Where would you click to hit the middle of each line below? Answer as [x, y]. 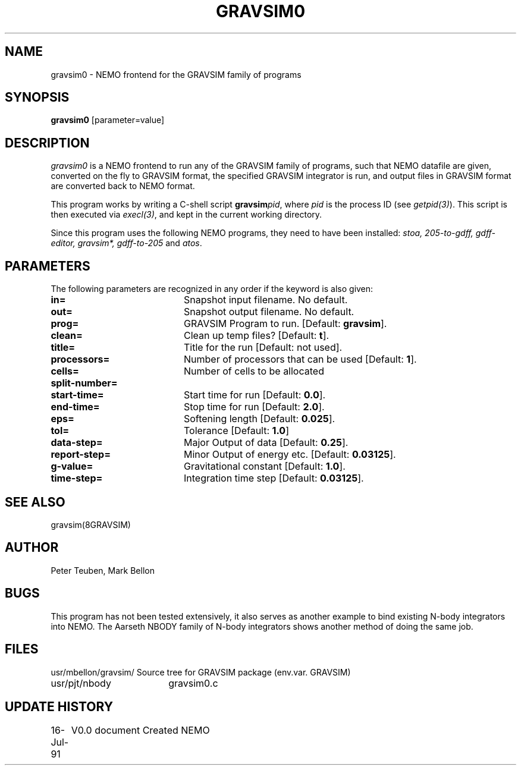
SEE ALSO [35, 502]
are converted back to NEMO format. [123, 186]
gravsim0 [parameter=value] [108, 120]
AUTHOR [32, 548]
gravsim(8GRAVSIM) [91, 524]
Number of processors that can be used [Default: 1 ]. [300, 359]
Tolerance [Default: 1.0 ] [236, 431]
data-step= [77, 443]
